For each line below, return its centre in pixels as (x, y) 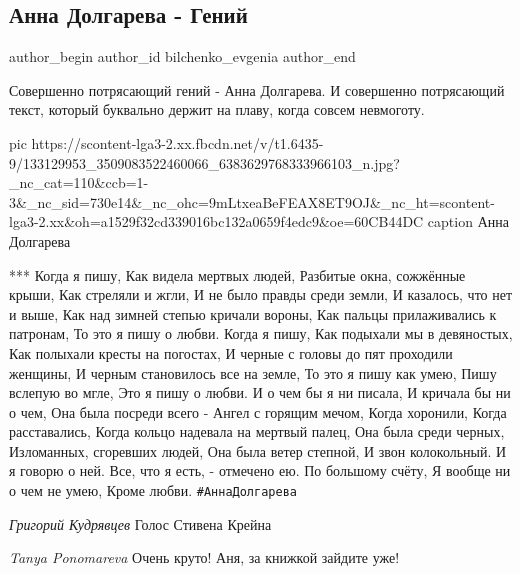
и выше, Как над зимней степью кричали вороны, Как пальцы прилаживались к (253, 313)
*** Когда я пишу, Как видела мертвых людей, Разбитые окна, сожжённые (237, 274)
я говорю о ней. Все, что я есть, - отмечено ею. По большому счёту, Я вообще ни (260, 470)
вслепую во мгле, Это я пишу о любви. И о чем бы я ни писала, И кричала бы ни (260, 392)
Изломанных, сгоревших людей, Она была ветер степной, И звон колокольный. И (258, 450)
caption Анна (468, 221)
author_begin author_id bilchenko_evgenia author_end (182, 56)
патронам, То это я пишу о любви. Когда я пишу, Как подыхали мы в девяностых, (261, 333)
